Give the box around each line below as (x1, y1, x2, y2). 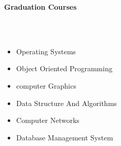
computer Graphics (16, 80, 76, 91)
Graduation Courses (4, 2, 77, 12)
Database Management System (16, 132, 113, 142)
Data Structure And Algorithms (16, 97, 117, 108)
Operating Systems (16, 46, 76, 56)
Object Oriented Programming (16, 63, 113, 74)
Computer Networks (16, 115, 79, 126)
